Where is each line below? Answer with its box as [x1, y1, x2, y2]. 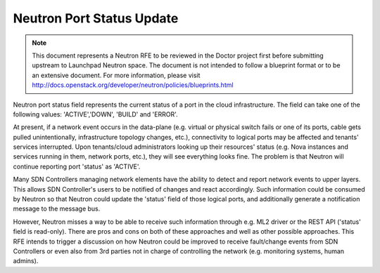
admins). [13, 257, 39, 265]
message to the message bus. [13, 204, 101, 213]
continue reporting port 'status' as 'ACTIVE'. [13, 162, 141, 171]
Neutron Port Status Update [13, 11, 179, 26]
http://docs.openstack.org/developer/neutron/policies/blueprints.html [32, 81, 234, 89]
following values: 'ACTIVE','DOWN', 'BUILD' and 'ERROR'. [13, 109, 179, 119]
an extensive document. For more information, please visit [32, 71, 201, 79]
